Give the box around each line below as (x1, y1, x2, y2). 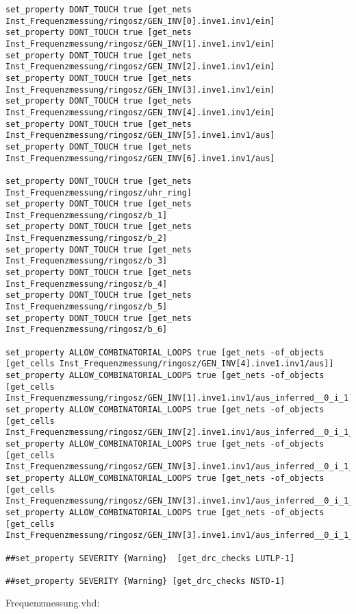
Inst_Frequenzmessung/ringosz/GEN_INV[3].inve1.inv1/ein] (5, 84, 275, 95)
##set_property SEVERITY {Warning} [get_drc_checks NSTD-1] (5, 576, 285, 586)
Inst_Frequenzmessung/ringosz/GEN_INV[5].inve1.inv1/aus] (5, 130, 275, 141)
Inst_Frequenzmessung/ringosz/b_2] (5, 233, 168, 244)
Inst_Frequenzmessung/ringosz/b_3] (5, 256, 168, 266)
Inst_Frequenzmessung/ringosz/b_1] (5, 210, 168, 220)
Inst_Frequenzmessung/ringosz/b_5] (5, 302, 168, 312)
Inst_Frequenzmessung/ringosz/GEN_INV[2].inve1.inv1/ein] (5, 62, 275, 72)
